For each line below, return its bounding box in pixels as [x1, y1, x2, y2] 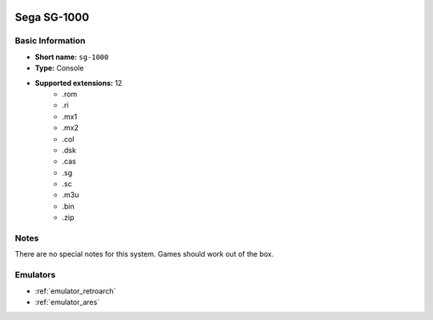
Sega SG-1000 [14, 10, 90, 24]
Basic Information [14, 35, 86, 47]
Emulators [14, 269, 56, 281]
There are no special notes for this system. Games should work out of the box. [14, 249, 274, 259]
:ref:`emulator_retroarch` [34, 286, 116, 296]
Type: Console [34, 63, 84, 73]
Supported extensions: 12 [34, 78, 123, 87]
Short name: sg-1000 [34, 52, 109, 62]
